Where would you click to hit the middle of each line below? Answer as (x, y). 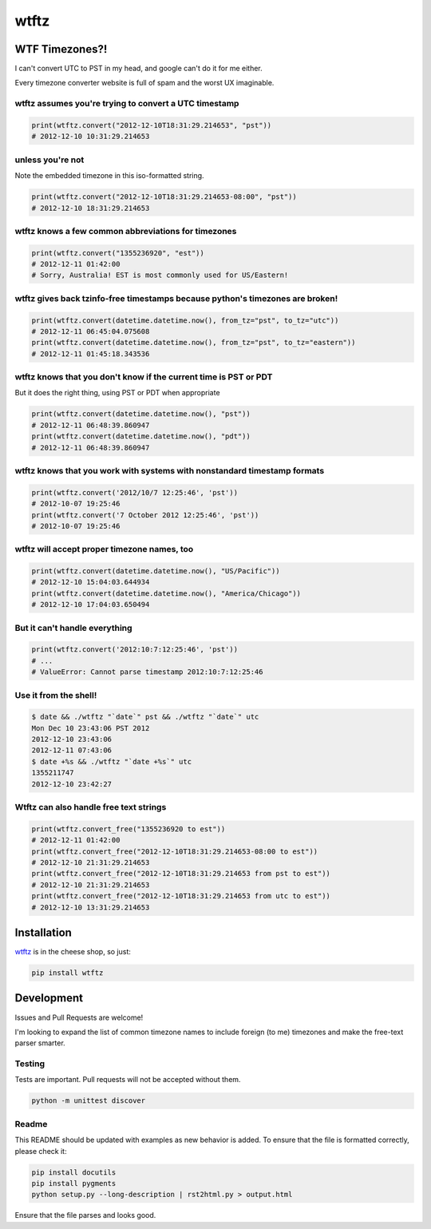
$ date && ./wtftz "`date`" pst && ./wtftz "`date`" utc (145, 717)
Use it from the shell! (56, 695)
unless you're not (49, 160)
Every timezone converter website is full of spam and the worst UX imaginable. (144, 83)
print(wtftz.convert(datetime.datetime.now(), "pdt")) (141, 436)
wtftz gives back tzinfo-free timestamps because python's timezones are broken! (176, 298)
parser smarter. (40, 1043)
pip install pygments (74, 1183)
